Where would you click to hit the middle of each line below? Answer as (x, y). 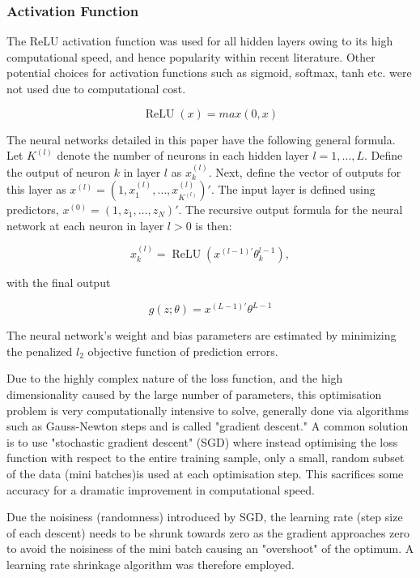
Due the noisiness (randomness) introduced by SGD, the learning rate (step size (205, 517)
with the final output (59, 283)
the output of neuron (59, 171)
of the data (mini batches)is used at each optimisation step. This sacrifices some (205, 474)
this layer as (36, 189)
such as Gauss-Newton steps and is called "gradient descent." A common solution (208, 426)
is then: (214, 225)
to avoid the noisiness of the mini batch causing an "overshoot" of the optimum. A (210, 548)
